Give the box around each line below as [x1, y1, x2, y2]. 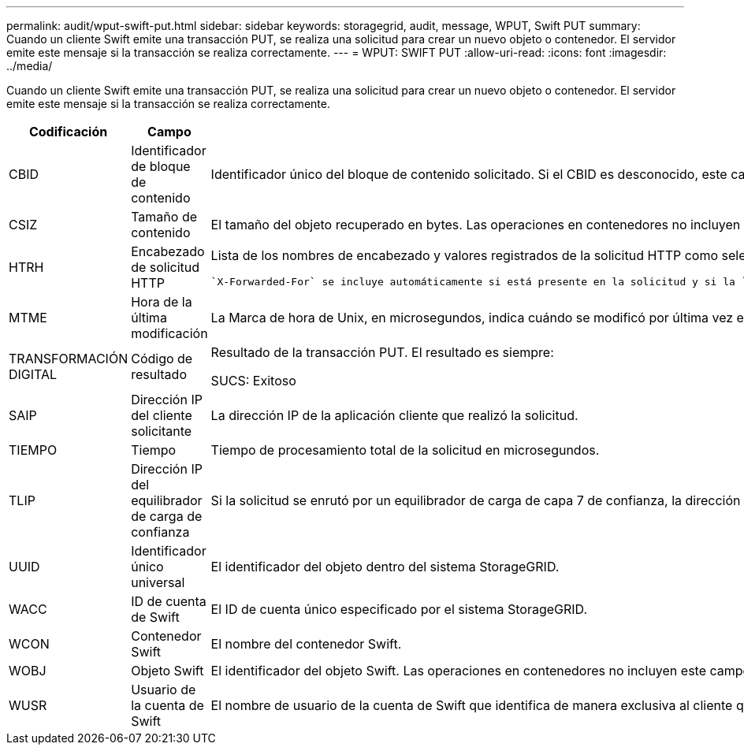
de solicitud [131, 259, 200, 275]
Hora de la [131, 294, 192, 310]
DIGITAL [9, 366, 58, 382]
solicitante [131, 423, 192, 439]
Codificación [28, 124, 108, 139]
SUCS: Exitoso [210, 373, 296, 389]
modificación [131, 325, 208, 341]
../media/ [6, 59, 53, 72]
